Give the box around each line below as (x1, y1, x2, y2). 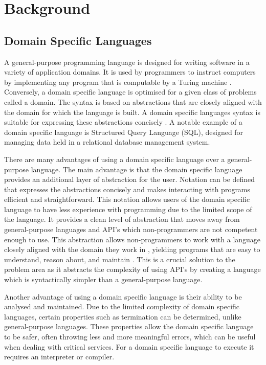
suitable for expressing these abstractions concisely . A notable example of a (4, 117, 242, 127)
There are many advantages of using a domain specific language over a (4, 153, 225, 164)
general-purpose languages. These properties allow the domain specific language (4, 321, 254, 332)
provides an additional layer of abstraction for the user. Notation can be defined (4, 174, 255, 185)
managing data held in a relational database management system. (4, 136, 210, 147)
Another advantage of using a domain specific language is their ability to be (4, 291, 242, 302)
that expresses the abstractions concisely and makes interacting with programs (4, 184, 251, 194)
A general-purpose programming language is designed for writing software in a (4, 56, 250, 67)
